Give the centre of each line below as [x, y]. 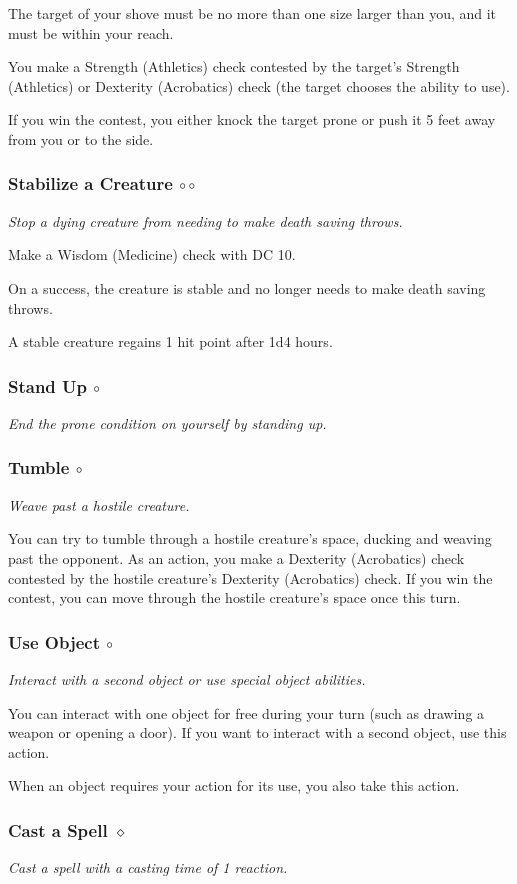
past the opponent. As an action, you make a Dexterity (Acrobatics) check [236, 557]
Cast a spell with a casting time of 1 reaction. [148, 867]
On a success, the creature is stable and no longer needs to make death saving [247, 287]
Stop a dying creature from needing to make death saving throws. [205, 220]
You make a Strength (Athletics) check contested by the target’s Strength [234, 66]
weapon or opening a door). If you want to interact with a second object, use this [257, 732]
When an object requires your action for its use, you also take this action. [234, 785]
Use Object [54, 641]
